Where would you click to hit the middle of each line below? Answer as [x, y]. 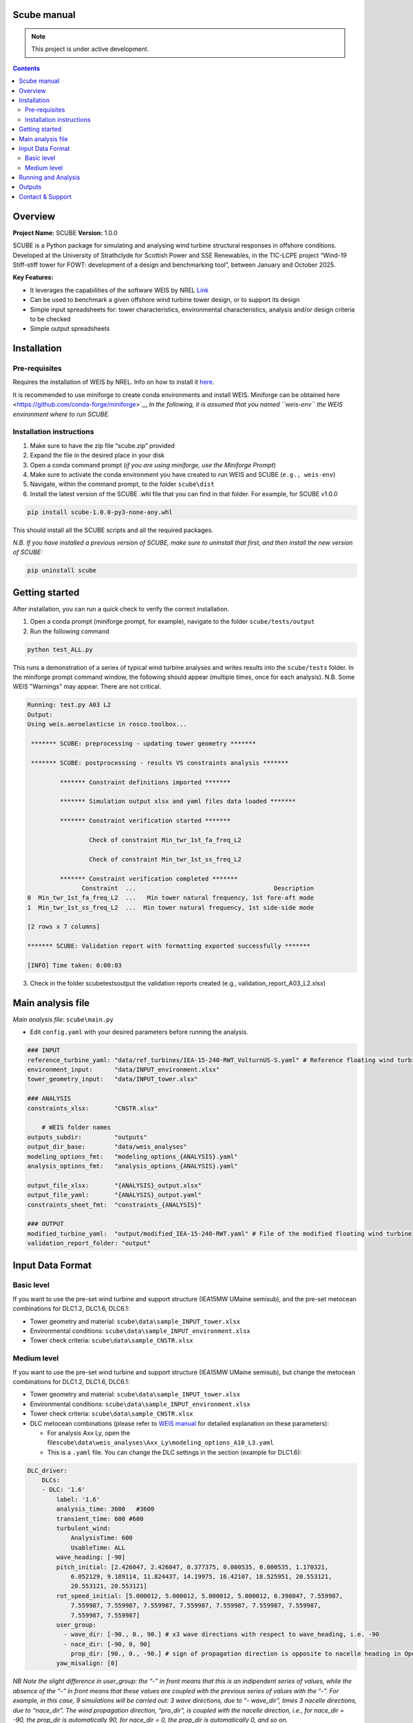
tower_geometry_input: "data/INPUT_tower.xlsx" [113, 1079]
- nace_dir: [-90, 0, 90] [107, 1644]
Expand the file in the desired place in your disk [97, 456]
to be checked [50, 319]
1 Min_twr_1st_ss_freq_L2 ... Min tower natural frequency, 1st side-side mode [171, 907]
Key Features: [33, 277]
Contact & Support [45, 196]
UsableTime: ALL [98, 1548]
